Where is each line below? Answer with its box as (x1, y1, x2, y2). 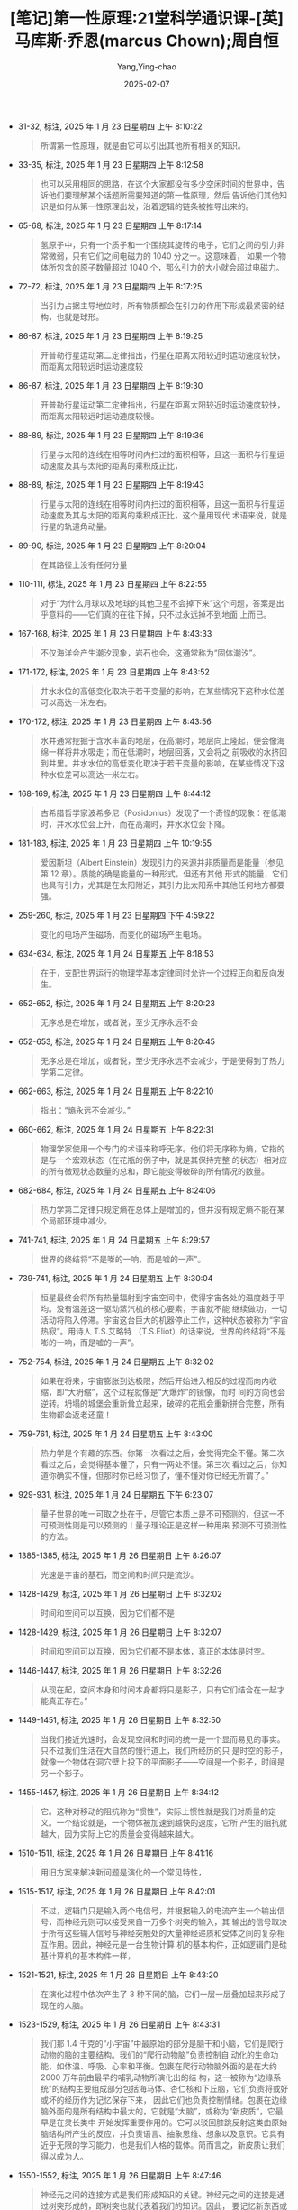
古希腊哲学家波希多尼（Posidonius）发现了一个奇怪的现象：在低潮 (40, 807, 286, 818)
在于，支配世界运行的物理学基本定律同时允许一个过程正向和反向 (40, 967, 277, 978)
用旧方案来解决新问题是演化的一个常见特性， (40, 1866, 207, 1877)
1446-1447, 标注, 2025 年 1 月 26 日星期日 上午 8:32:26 (17, 1664, 222, 1675)
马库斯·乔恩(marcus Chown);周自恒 (14, 31, 279, 51)
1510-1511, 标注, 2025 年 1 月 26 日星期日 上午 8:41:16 (17, 1848, 214, 1858)
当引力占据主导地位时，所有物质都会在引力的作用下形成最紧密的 (40, 299, 277, 311)
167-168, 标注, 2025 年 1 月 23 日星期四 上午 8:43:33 (17, 628, 212, 638)
